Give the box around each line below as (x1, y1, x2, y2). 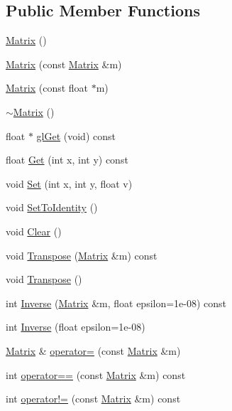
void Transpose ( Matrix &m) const (6, 247, 158, 262)
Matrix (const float (6, 80, 89, 95)
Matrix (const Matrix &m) (6, 56, 122, 71)
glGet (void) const (36, 128, 116, 143)
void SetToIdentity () (6, 200, 98, 215)
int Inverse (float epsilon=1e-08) (6, 319, 145, 334)
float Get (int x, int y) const (6, 152, 128, 167)
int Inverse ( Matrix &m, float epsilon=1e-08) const (6, 295, 227, 310)
